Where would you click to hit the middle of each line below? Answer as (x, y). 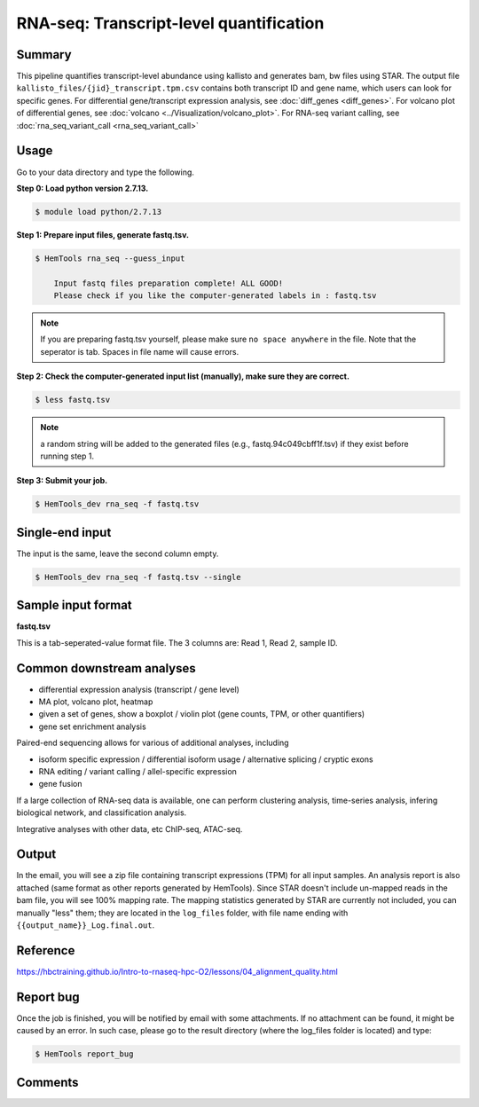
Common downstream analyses (106, 668)
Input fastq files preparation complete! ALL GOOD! (169, 283)
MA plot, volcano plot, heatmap (96, 702)
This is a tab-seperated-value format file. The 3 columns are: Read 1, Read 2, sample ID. (177, 642)
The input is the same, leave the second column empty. (118, 553)
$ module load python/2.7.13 (98, 212)
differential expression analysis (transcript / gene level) (139, 689)
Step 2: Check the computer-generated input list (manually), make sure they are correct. (183, 376)
